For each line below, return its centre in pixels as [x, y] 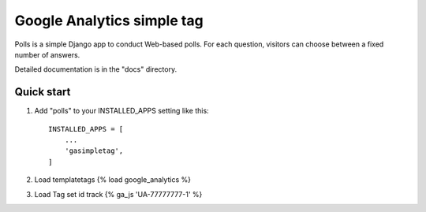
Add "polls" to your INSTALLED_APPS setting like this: [121, 111]
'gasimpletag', [94, 151]
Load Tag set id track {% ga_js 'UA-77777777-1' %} [118, 194]
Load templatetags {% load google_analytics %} [112, 180]
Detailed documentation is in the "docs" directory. [96, 69]
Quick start [43, 92]
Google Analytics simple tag [109, 20]
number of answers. [47, 54]
